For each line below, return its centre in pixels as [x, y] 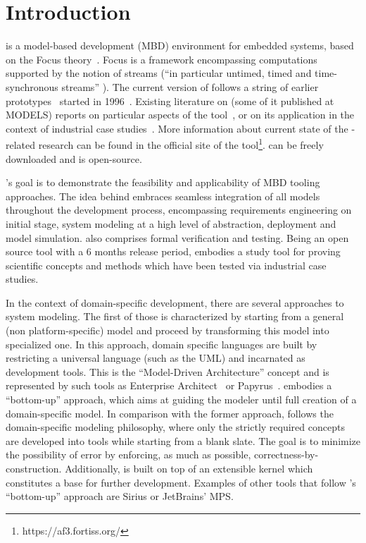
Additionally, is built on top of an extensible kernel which [189, 468]
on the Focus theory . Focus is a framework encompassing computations [162, 59]
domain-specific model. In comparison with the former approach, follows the [170, 413]
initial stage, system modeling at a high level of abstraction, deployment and [171, 223]
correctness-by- [286, 454]
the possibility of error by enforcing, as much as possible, [128, 454]
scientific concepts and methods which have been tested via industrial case [166, 265]
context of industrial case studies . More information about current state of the [177, 128]
